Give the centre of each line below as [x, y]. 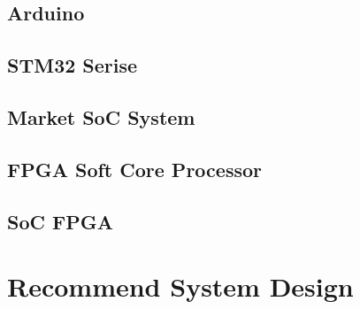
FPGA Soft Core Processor [134, 169]
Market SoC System [101, 116]
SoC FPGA [60, 221]
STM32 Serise [73, 65]
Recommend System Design [180, 286]
